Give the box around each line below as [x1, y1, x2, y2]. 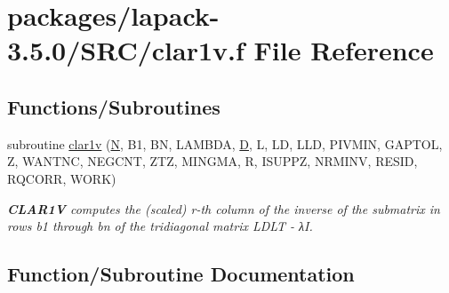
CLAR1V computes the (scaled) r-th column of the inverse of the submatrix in [7, 199, 440, 218]
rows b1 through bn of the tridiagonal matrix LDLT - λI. [7, 217, 313, 235]
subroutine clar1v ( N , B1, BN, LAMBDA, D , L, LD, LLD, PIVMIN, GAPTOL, [7, 134, 443, 153]
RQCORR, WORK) [7, 169, 116, 187]
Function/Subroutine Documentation [7, 260, 355, 288]
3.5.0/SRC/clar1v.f [7, 32, 245, 68]
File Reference [253, 32, 434, 68]
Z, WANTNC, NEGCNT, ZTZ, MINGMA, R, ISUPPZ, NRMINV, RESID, [7, 152, 418, 170]
